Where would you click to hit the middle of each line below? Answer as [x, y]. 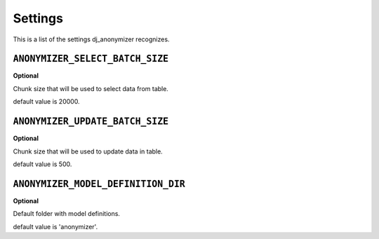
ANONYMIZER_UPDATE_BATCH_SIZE [91, 122]
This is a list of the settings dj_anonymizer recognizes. [91, 39]
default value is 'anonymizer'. [55, 226]
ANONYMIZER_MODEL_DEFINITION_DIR [99, 184]
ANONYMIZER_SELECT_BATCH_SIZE [91, 59]
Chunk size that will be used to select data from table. [91, 88]
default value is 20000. [46, 102]
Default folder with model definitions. [67, 214]
